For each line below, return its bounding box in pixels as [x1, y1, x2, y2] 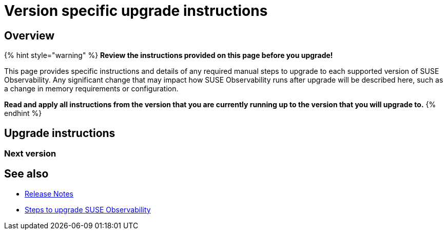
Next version [4, 148, 56, 159]
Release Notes [25, 189, 73, 198]
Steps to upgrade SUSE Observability [25, 205, 151, 214]
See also [4, 167, 49, 181]
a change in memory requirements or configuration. [4, 84, 179, 93]
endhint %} [4, 109, 42, 118]
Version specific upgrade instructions [4, 2, 268, 19]
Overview [4, 29, 55, 42]
